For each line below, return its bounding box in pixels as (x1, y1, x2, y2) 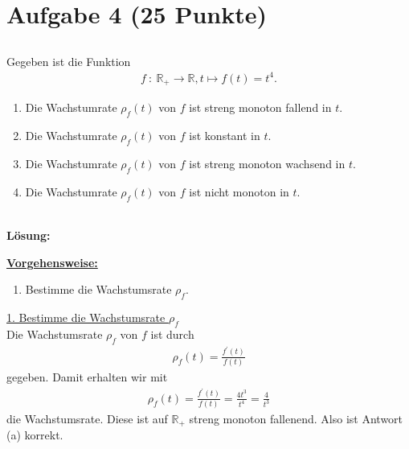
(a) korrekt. (6, 426, 63, 443)
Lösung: (6, 227, 51, 244)
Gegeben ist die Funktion (6, 52, 131, 69)
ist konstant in (189, 127, 260, 144)
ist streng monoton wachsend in (189, 154, 346, 171)
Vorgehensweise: (6, 253, 98, 270)
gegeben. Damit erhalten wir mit (6, 368, 168, 385)
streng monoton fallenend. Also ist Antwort (189, 410, 403, 426)
